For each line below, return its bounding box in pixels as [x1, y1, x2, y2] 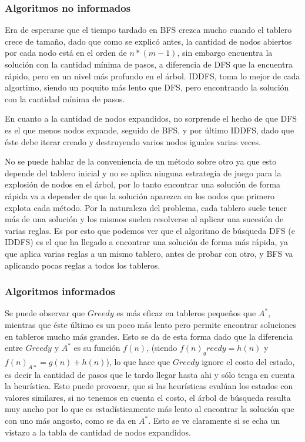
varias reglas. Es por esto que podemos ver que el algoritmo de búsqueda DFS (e [5, 224, 295, 236]
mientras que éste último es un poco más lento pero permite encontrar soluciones [5, 318, 297, 330]
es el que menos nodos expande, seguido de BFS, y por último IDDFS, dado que [5, 123, 294, 136]
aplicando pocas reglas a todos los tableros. [5, 259, 160, 271]
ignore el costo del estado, [202, 355, 295, 367]
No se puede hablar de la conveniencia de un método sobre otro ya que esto [5, 155, 277, 168]
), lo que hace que [106, 355, 170, 367]
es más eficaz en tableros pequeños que [116, 307, 256, 319]
